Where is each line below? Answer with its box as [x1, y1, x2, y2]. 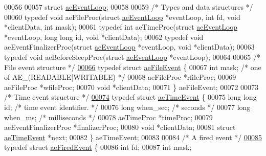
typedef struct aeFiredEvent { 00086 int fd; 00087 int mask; [4, 142, 192, 152]
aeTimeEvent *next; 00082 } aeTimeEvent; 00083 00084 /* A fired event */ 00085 [4, 131, 262, 142]
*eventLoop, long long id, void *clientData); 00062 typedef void [4, 31, 204, 42]
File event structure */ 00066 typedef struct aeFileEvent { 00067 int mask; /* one [4, 61, 261, 72]
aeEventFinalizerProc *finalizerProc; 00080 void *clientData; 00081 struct [4, 122, 236, 132]
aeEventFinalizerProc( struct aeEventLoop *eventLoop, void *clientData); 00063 [4, 41, 255, 52]
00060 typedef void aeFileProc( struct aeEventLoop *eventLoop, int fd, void [4, 11, 240, 22]
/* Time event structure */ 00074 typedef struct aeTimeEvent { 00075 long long [4, 92, 257, 102]
